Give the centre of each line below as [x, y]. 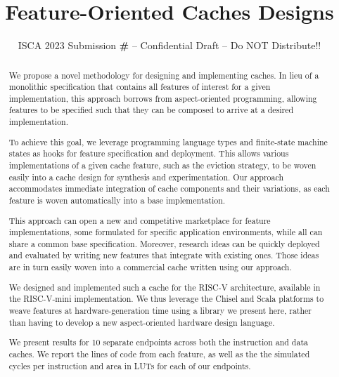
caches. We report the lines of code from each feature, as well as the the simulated [159, 353]
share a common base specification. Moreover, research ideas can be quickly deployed [164, 243]
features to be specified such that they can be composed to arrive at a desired [151, 110]
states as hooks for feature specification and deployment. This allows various [149, 153]
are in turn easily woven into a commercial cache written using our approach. [150, 267]
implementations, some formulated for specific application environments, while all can [166, 232]
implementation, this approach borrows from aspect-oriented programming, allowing [163, 98]
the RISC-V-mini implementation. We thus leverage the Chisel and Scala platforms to [166, 299]
